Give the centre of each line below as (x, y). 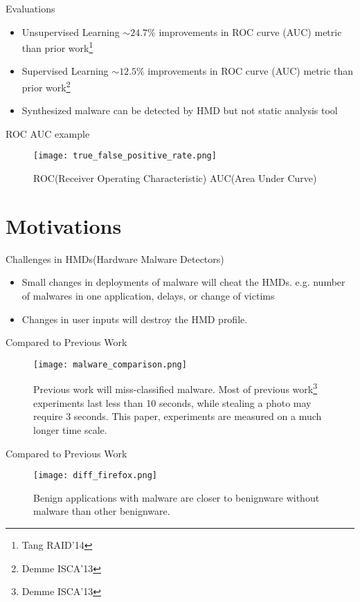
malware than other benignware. (102, 511)
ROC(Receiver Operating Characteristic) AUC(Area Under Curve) (175, 178)
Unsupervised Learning (71, 31)
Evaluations (30, 8)
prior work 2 (46, 86)
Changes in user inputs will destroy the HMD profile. (135, 319)
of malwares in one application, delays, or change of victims (148, 296)
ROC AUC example (48, 133)
